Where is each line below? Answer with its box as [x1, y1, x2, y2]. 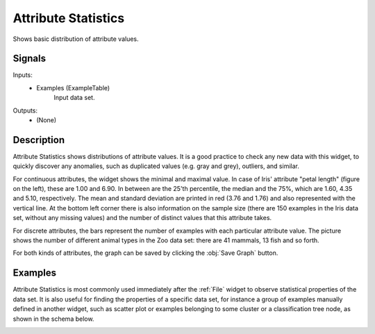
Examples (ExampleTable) [36, 83, 110, 92]
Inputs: [12, 71, 33, 79]
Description [12, 134, 65, 146]
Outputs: [12, 106, 38, 115]
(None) [36, 116, 57, 124]
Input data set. [53, 94, 95, 102]
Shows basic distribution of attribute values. [12, 35, 139, 43]
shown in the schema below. [12, 315, 94, 323]
